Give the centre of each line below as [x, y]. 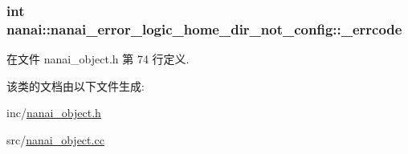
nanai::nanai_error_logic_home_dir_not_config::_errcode [204, 28]
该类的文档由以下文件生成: [75, 85]
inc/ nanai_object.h [54, 113]
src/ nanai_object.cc [55, 139]
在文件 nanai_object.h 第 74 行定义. [98, 59]
